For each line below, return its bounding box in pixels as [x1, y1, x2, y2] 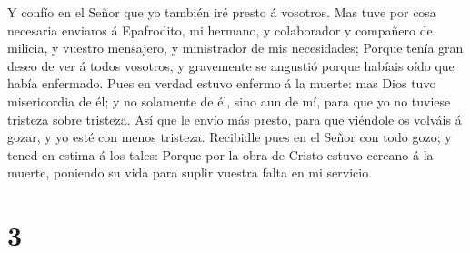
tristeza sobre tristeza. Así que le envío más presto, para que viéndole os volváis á [7, 109, 462, 128]
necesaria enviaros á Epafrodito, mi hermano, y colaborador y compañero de [7, 20, 433, 39]
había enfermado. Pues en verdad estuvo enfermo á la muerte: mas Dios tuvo [7, 74, 436, 93]
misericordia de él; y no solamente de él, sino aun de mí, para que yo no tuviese [7, 91, 451, 110]
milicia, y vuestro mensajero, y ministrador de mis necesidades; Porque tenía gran [7, 38, 464, 57]
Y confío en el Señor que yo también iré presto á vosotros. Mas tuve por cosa [7, 3, 436, 21]
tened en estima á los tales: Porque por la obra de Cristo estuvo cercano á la [7, 145, 434, 164]
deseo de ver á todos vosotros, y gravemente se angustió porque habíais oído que [7, 56, 455, 75]
